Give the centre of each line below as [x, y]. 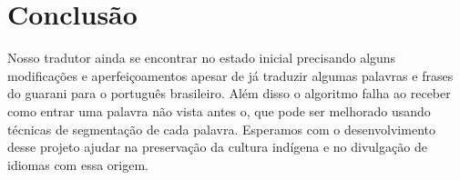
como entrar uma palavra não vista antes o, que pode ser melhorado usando [219, 110]
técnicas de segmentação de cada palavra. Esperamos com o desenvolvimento [221, 129]
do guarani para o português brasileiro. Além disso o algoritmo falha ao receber [229, 93]
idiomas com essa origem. [78, 164]
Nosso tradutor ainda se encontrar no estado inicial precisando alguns [202, 58]
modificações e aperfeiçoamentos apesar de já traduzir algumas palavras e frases [230, 75]
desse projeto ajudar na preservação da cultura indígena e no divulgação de [217, 147]
